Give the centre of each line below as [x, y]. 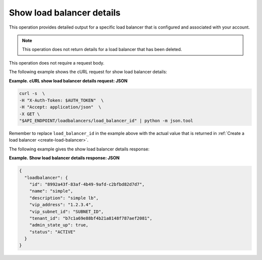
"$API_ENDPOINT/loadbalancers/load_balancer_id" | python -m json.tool [106, 121]
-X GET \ [30, 114]
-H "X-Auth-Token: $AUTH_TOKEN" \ [61, 100]
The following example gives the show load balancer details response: [79, 149]
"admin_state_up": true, [59, 225]
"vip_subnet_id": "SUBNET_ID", [66, 211]
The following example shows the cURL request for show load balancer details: [88, 72]
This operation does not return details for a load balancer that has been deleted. [102, 49]
